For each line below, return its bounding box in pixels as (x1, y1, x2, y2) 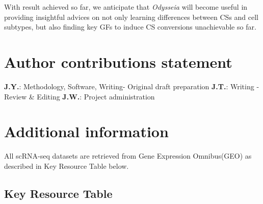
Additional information (4, 121, 169, 142)
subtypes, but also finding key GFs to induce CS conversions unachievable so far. (4, 21, 256, 32)
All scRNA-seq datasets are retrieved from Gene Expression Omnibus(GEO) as (4, 150, 252, 161)
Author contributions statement (4, 51, 232, 72)
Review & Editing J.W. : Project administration (4, 91, 155, 101)
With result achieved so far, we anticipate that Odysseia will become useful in (4, 2, 248, 12)
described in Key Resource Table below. (4, 160, 129, 171)
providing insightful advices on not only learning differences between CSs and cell (4, 11, 258, 22)
